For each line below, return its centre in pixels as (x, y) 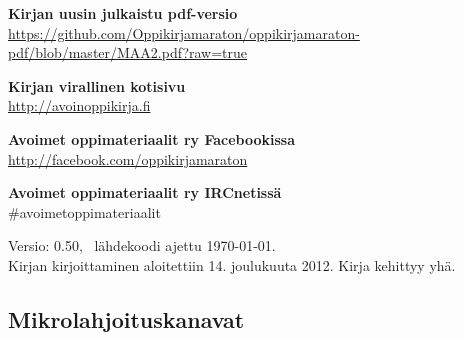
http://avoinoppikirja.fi (79, 105)
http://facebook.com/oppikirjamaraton (128, 158)
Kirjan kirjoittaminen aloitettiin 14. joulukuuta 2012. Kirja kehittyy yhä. (232, 264)
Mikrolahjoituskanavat (126, 318)
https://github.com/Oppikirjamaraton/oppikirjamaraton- (184, 32)
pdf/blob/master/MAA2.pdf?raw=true (128, 52)
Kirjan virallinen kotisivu (97, 85)
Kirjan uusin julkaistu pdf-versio (123, 13)
